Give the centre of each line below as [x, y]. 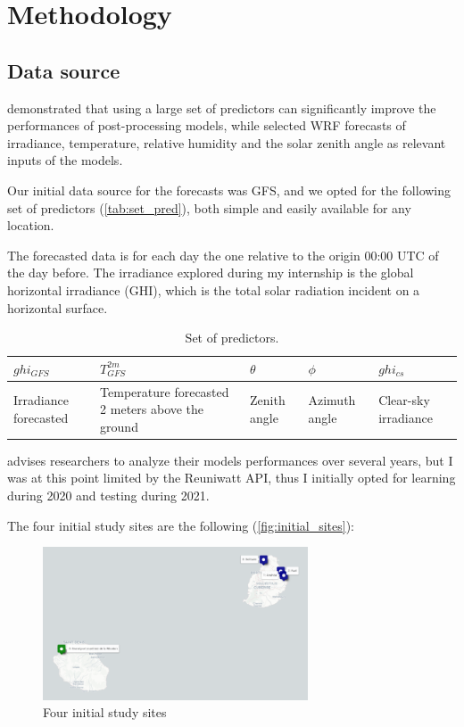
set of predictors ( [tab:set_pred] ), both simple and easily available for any [209, 207]
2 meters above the [152, 409]
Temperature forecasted [165, 391]
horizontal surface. [58, 307]
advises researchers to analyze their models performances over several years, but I [230, 460]
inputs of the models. [65, 160]
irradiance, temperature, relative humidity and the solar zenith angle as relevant [227, 142]
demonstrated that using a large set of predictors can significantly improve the [222, 107]
